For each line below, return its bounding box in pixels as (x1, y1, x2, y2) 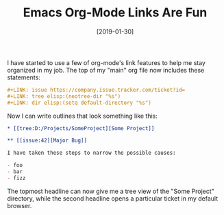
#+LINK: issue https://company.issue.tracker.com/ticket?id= (7, 86, 186, 93)
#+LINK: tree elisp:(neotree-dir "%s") (7, 92, 121, 100)
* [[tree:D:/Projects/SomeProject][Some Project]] (7, 125, 155, 131)
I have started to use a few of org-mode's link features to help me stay (7, 58, 206, 66)
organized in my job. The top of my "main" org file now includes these (7, 66, 205, 74)
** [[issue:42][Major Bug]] (7, 137, 88, 144)
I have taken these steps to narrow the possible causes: (7, 149, 176, 157)
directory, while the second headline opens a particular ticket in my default (7, 194, 218, 203)
